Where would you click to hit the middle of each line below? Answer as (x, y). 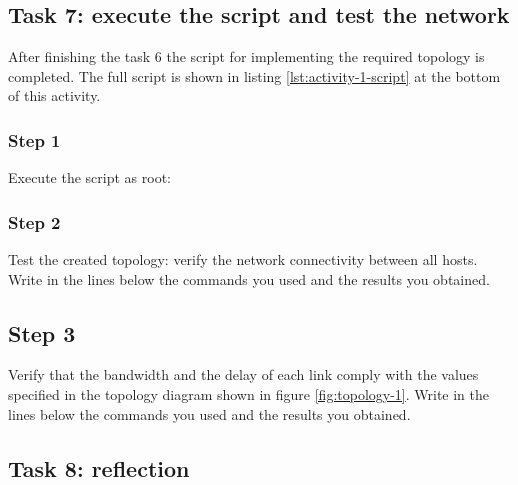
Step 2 (34, 221)
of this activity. (54, 95)
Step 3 (42, 332)
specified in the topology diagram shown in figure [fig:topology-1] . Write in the (249, 394)
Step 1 (34, 139)
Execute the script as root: (89, 177)
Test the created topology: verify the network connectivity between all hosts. (243, 259)
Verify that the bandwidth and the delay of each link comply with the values (243, 374)
